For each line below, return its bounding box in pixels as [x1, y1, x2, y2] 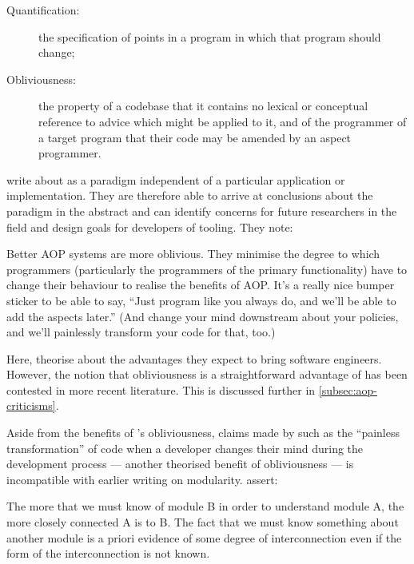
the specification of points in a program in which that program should [38, 28, 381, 45]
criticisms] [6, 397, 56, 414]
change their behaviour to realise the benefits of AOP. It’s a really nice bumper [6, 276, 395, 293]
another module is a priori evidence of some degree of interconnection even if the [6, 529, 402, 546]
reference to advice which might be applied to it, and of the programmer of [38, 113, 407, 129]
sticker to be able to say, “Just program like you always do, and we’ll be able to [6, 292, 396, 308]
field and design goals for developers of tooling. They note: [6, 218, 293, 235]
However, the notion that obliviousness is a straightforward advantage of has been [6, 366, 408, 383]
